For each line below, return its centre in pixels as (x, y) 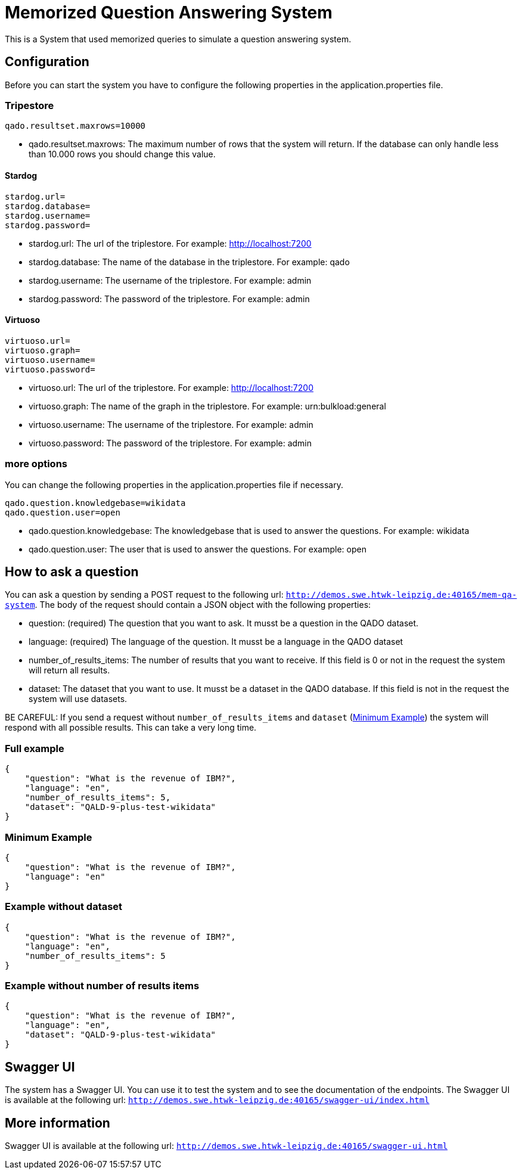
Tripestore (29, 105)
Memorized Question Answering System (169, 13)
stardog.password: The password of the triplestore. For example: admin (169, 299)
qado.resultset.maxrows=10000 (75, 126)
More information (58, 1123)
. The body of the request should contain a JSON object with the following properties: (203, 605)
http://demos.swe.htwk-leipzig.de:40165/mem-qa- (401, 595)
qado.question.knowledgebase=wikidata (95, 503)
